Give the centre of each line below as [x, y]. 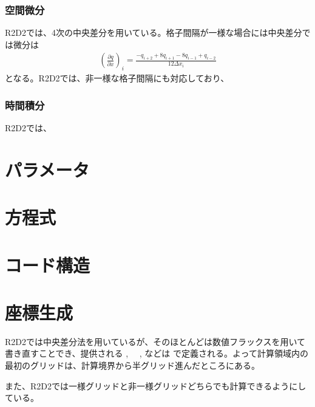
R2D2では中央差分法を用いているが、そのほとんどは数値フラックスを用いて [155, 341]
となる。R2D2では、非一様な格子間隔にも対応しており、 [117, 78]
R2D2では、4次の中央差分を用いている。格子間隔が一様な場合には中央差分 [154, 32]
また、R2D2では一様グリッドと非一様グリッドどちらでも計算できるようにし [156, 385]
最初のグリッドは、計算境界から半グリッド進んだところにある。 [132, 365]
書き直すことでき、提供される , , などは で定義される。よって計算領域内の [157, 353]
